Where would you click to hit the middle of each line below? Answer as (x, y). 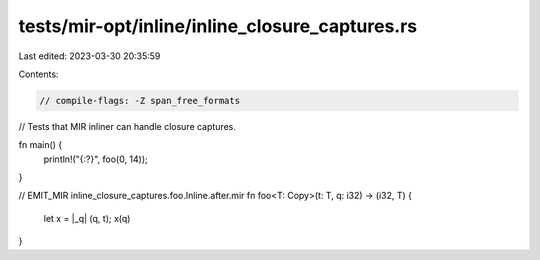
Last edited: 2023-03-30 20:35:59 (89, 56)
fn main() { (40, 145)
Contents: (38, 74)
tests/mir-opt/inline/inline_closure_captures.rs (218, 26)
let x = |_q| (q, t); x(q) (87, 218)
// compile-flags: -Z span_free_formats (139, 100)
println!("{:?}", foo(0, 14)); (96, 159)
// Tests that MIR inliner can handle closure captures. (127, 126)
